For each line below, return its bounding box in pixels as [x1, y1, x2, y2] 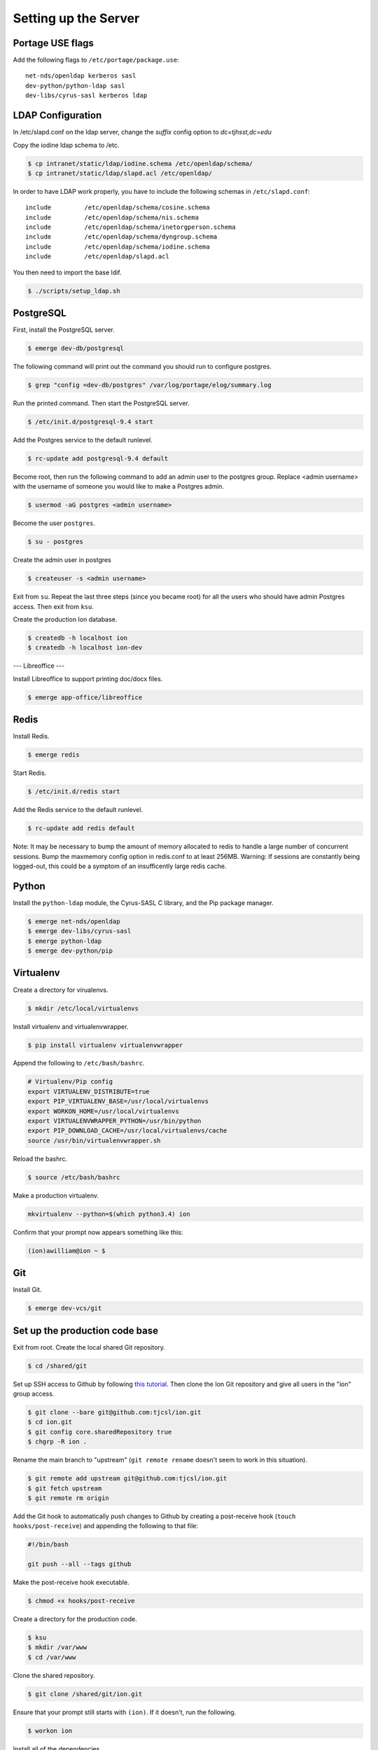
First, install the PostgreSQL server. [13, 325, 115, 334]
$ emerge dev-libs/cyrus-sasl [27, 927, 132, 935]
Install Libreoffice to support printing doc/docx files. [13, 674, 163, 682]
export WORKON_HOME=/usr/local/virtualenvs [27, 1107, 180, 1115]
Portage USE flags [13, 37, 94, 49]
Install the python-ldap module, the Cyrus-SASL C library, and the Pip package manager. [13, 898, 274, 906]
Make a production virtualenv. [13, 1191, 99, 1200]
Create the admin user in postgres [13, 556, 111, 564]
